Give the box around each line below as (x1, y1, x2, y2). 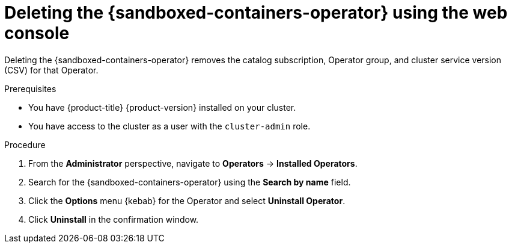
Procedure (4, 139, 46, 150)
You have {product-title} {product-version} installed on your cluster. (28, 102, 296, 113)
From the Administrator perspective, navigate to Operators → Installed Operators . (28, 158, 358, 169)
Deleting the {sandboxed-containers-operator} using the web (4, 2, 508, 23)
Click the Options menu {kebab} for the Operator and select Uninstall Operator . (28, 195, 346, 206)
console (4, 23, 70, 43)
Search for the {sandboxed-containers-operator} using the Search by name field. (28, 176, 351, 187)
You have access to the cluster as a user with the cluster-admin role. (28, 120, 311, 131)
